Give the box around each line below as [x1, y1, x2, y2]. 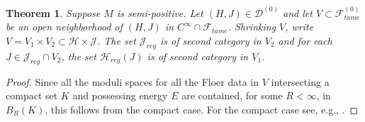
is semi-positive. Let [116, 5, 203, 20]
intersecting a [271, 74, 330, 89]
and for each [278, 33, 332, 48]
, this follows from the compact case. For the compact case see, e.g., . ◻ [45, 101, 359, 116]
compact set [6, 88, 58, 103]
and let [283, 5, 313, 20]
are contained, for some [181, 88, 283, 103]
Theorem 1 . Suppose [6, 5, 101, 20]
